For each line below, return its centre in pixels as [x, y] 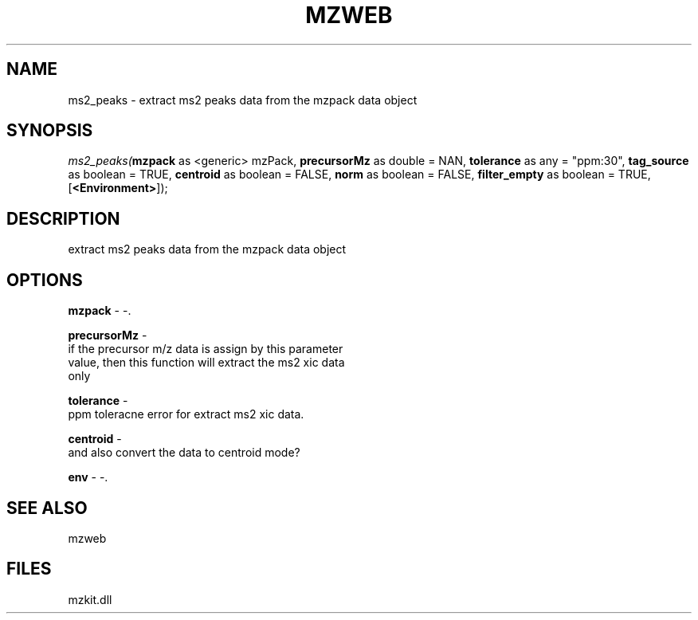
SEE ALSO [47, 508]
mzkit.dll [90, 599]
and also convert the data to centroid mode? [184, 453]
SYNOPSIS [50, 131]
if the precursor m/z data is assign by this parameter [206, 349]
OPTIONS [45, 280]
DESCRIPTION [63, 218]
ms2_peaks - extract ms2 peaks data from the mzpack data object [243, 100]
